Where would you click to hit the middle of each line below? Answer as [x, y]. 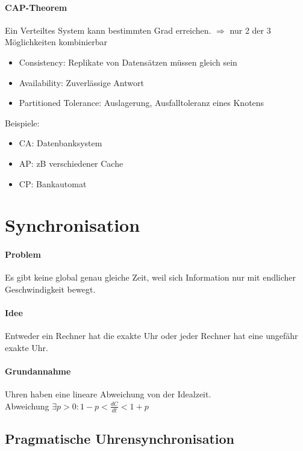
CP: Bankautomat [53, 183]
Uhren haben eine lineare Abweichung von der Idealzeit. [108, 394]
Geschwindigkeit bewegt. [50, 289]
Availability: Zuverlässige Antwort [81, 82]
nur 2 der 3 [250, 30]
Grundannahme [38, 371]
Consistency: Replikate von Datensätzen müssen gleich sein [128, 62]
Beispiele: [22, 123]
